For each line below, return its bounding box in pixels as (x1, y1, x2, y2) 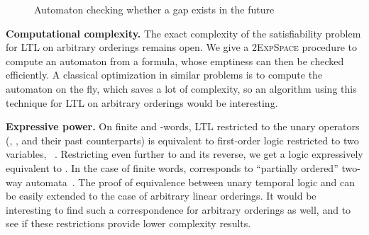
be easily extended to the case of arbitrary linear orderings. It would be (6, 188, 316, 203)
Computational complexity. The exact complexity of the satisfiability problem (6, 25, 361, 40)
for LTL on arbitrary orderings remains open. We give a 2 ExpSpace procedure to (6, 40, 357, 55)
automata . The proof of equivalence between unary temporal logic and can (26, 174, 356, 189)
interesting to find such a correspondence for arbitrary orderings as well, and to (6, 202, 351, 217)
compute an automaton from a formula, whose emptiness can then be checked (6, 53, 344, 68)
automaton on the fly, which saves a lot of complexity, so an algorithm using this (6, 81, 357, 96)
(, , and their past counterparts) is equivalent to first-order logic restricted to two (6, 132, 359, 147)
